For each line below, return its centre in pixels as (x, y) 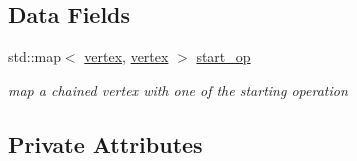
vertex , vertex (126, 56)
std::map (34, 56)
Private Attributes (105, 143)
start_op (223, 56)
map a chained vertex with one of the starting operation (178, 89)
